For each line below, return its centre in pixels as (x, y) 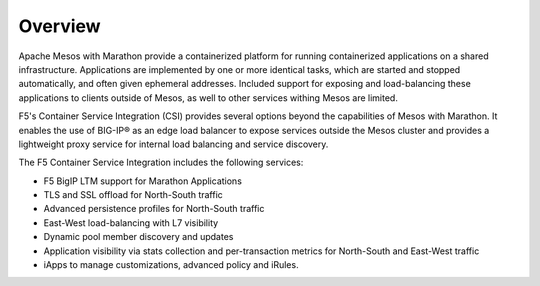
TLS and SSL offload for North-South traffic (133, 195)
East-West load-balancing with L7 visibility (131, 222)
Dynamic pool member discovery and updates (138, 237)
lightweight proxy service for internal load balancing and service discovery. (173, 144)
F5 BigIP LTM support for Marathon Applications (142, 181)
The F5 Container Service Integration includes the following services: (161, 162)
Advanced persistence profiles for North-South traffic (154, 209)
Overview (59, 26)
